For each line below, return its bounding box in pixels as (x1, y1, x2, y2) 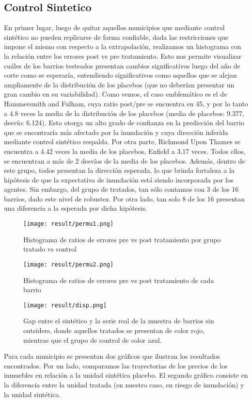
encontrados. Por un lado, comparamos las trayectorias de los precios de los (4, 360, 228, 370)
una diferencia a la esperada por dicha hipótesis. (4, 203, 147, 213)
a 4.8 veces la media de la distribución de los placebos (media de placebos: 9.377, (4, 108, 244, 118)
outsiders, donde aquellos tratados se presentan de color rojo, (23, 325, 205, 335)
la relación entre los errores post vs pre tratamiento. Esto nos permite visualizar (4, 50, 242, 61)
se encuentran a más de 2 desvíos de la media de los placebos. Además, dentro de (4, 155, 245, 166)
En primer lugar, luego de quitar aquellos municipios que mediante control (4, 22, 225, 33)
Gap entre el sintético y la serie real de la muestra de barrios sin (23, 316, 214, 326)
